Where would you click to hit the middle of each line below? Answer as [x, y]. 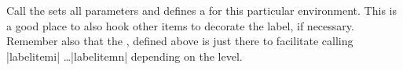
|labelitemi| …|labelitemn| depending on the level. [125, 56]
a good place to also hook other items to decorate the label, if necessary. [180, 25]
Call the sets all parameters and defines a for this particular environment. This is [201, 10]
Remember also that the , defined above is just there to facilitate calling [180, 41]
